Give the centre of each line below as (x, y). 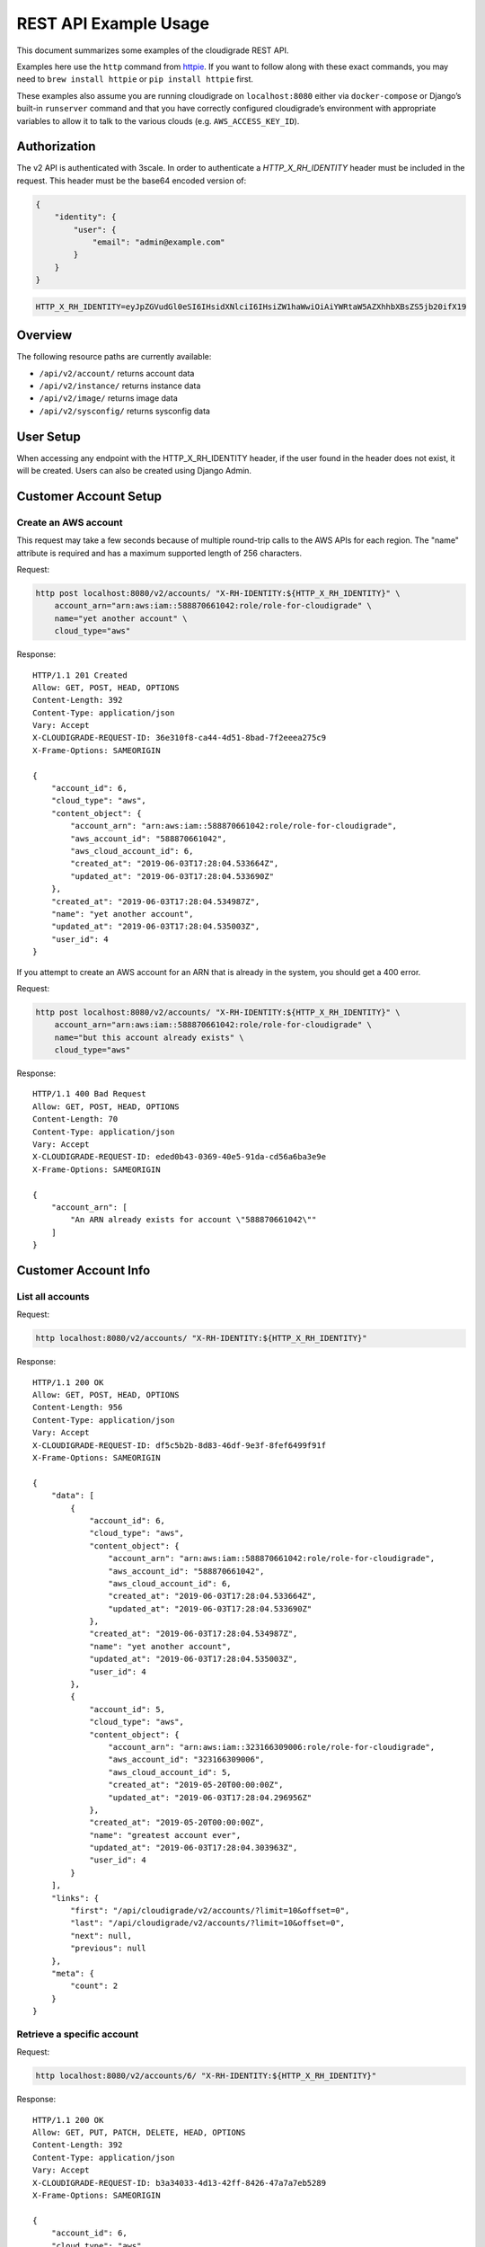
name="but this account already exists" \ (149, 1037)
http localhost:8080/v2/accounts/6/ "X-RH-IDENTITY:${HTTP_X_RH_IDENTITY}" (206, 2076)
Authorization (56, 147)
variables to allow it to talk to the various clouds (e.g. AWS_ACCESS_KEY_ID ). (158, 120)
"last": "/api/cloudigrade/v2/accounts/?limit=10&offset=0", (208, 1923)
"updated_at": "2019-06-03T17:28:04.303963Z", (194, 1848)
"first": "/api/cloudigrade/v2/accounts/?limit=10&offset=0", (210, 1911)
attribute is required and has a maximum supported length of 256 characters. (159, 553)
